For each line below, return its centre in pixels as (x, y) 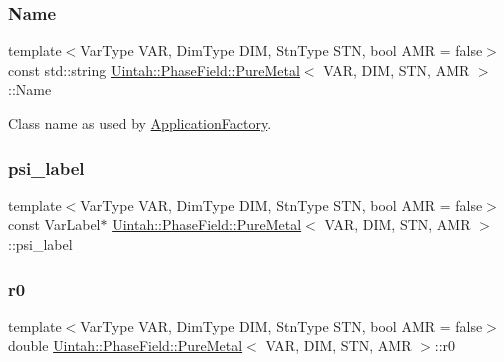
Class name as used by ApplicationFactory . (140, 123)
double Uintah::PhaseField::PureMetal (125, 345)
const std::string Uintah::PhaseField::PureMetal (154, 69)
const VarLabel (54, 224)
